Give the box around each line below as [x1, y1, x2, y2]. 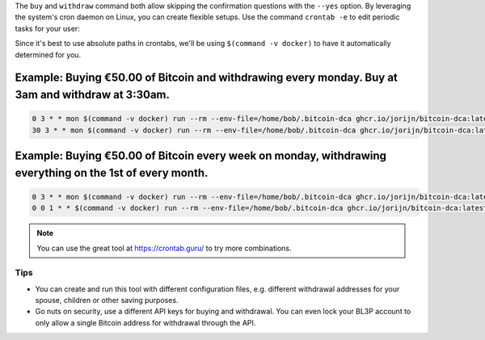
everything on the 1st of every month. [15, 166, 209, 179]
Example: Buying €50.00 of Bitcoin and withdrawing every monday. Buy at [15, 71, 398, 85]
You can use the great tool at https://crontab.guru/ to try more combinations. [36, 243, 292, 253]
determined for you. [15, 49, 82, 60]
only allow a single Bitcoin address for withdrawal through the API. [35, 317, 256, 327]
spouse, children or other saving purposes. [35, 296, 179, 305]
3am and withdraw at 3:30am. [15, 87, 170, 101]
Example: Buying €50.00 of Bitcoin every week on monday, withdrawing [15, 149, 387, 162]
